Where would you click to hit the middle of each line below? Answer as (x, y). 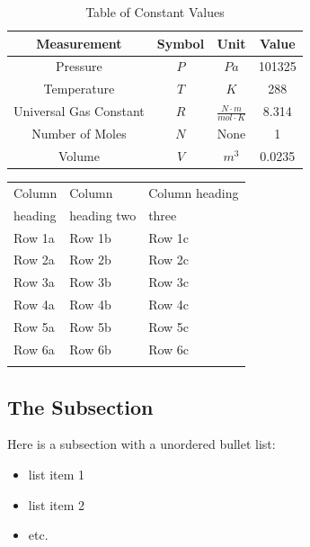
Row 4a (34, 305)
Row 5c (169, 326)
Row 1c (169, 237)
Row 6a (34, 349)
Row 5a (34, 326)
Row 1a (34, 237)
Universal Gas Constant (79, 111)
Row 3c (169, 282)
